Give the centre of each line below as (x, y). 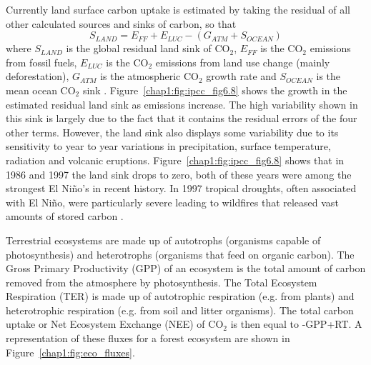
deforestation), (38, 76)
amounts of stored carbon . (65, 216)
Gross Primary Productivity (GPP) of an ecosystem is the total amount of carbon (186, 268)
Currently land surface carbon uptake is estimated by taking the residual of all (178, 9)
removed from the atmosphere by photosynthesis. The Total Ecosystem (162, 282)
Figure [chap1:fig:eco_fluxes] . (70, 352)
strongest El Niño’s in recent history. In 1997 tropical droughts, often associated (181, 188)
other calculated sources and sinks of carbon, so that (121, 23)
